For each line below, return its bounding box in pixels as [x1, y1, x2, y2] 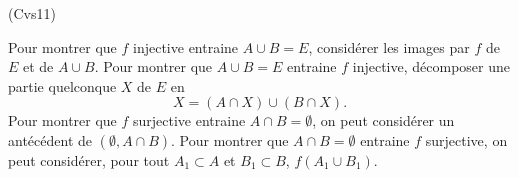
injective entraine [133, 36, 239, 57]
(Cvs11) [8, 3, 56, 23]
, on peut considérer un [312, 110, 455, 131]
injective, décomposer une [352, 56, 510, 77]
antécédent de [8, 129, 92, 150]
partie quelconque [8, 75, 117, 96]
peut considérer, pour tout [8, 149, 170, 170]
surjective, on [425, 129, 508, 150]
